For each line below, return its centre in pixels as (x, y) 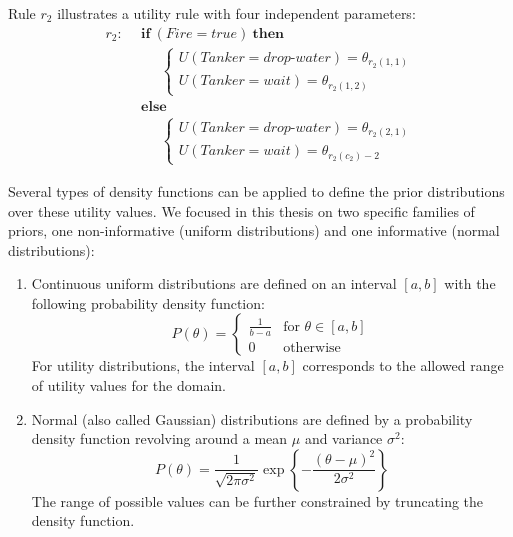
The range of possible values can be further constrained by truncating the (257, 500)
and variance (343, 438)
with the (470, 283)
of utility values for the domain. (128, 385)
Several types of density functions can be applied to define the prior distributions (256, 190)
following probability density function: (148, 302)
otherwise (312, 347)
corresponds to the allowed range (403, 365)
